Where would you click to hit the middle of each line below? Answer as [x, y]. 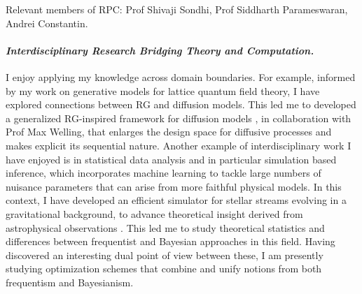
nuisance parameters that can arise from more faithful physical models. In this [174, 186]
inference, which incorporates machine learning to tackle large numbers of [163, 173]
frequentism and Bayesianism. [70, 282]
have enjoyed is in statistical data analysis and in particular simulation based [171, 159]
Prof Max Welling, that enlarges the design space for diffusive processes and [169, 132]
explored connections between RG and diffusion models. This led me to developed [181, 104]
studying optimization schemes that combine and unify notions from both [164, 269]
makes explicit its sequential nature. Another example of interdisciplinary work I [179, 145]
